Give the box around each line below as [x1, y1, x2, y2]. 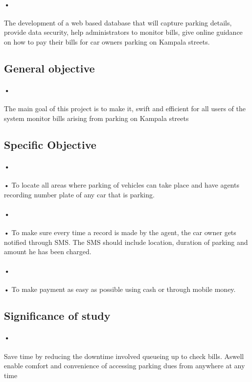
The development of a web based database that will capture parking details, [4, 17, 232, 27]
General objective [4, 60, 95, 75]
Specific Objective [4, 137, 96, 152]
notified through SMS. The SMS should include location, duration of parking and [4, 237, 248, 247]
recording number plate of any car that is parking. [4, 189, 155, 199]
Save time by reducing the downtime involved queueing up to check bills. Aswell [4, 351, 244, 361]
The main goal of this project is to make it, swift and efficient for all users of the [4, 103, 246, 114]
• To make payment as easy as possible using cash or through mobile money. [4, 284, 236, 294]
